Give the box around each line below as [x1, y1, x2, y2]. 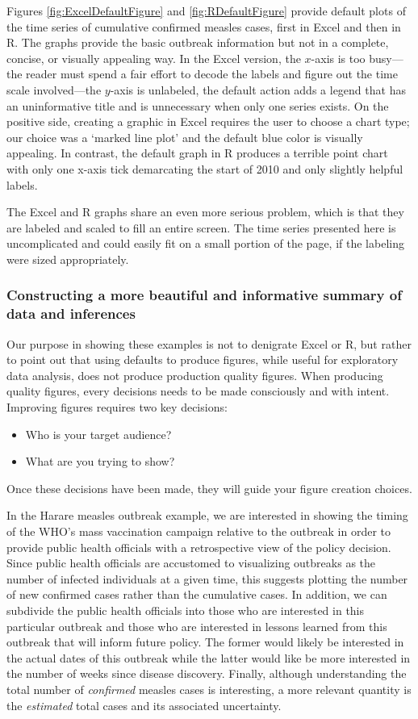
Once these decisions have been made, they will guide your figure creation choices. [6, 479, 412, 496]
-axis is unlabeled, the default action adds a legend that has [110, 81, 406, 98]
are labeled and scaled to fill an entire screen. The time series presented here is [6, 219, 396, 236]
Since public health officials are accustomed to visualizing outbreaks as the [6, 554, 376, 571]
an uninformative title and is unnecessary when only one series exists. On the [6, 97, 389, 114]
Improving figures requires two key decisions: [6, 399, 228, 416]
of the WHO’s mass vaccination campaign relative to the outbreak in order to [6, 522, 391, 539]
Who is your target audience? [25, 425, 172, 442]
